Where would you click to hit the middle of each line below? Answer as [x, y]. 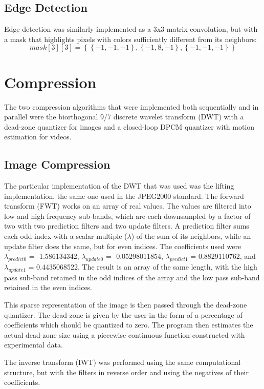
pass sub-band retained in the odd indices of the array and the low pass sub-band [132, 277]
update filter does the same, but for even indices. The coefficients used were [123, 246]
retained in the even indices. [48, 287]
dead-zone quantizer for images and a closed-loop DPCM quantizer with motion [129, 126]
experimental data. [34, 345]
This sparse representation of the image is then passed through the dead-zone [126, 305]
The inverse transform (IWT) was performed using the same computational [123, 362]
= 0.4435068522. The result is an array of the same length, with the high [143, 267]
